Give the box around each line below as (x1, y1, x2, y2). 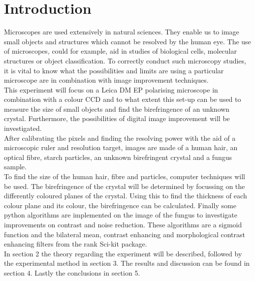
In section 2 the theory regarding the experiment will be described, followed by (4, 248, 242, 258)
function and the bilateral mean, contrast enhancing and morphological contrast (4, 229, 245, 239)
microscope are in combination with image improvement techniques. (4, 75, 209, 85)
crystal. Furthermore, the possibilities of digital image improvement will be (4, 113, 230, 124)
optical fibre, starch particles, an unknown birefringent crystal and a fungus (4, 152, 232, 162)
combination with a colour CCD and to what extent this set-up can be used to (4, 94, 241, 104)
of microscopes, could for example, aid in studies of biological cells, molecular (4, 46, 237, 56)
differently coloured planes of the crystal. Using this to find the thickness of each (4, 190, 247, 201)
